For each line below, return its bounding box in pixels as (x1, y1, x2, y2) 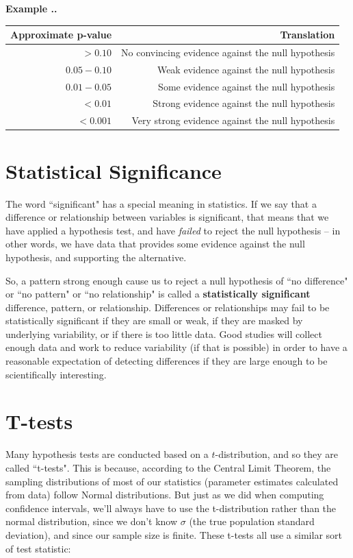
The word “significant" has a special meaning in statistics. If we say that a (5, 196, 317, 210)
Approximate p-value (10, 27, 112, 42)
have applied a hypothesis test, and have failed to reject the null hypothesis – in (5, 223, 341, 237)
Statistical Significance (5, 156, 222, 184)
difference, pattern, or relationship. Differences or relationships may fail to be (5, 300, 330, 314)
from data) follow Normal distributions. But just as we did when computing (5, 487, 324, 502)
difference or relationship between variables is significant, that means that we (5, 210, 329, 224)
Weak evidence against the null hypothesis (157, 62, 335, 76)
